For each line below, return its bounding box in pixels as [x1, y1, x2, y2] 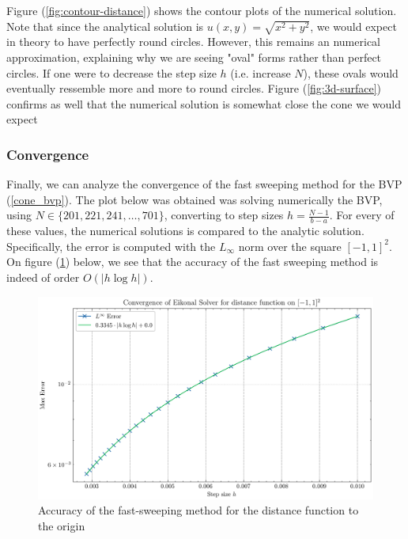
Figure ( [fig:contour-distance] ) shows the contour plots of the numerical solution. [6, 2, 397, 18]
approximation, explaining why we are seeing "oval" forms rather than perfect [6, 48, 382, 65]
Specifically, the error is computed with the [6, 237, 216, 254]
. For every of [329, 207, 395, 223]
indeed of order [6, 268, 80, 285]
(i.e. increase [230, 64, 291, 81]
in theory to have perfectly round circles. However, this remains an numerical [6, 33, 380, 50]
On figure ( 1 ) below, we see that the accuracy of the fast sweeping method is [6, 253, 379, 270]
